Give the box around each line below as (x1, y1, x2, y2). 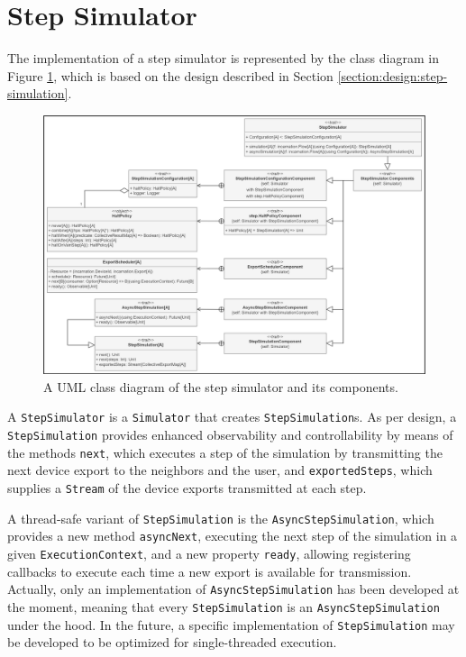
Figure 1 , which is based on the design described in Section (7, 66, 334, 85)
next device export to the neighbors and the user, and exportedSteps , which (7, 461, 433, 479)
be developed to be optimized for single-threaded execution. (7, 633, 337, 652)
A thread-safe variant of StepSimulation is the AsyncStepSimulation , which (7, 508, 434, 527)
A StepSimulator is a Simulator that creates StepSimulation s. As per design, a (7, 407, 457, 426)
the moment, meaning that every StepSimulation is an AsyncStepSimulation (7, 597, 440, 616)
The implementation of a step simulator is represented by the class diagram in (7, 49, 439, 68)
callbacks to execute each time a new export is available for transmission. (7, 561, 412, 580)
